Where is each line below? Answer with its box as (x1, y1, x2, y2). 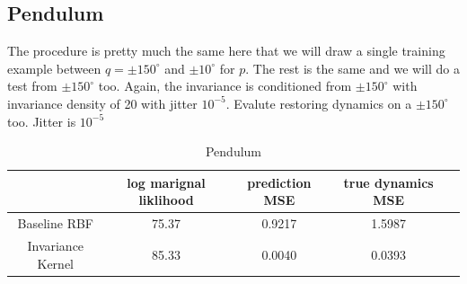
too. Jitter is (7, 111, 76, 130)
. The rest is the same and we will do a (245, 58, 460, 77)
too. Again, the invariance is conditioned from (98, 76, 352, 95)
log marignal (127, 173, 206, 191)
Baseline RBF (17, 214, 93, 233)
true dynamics (343, 173, 434, 191)
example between (7, 58, 101, 77)
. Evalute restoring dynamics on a (225, 93, 412, 112)
